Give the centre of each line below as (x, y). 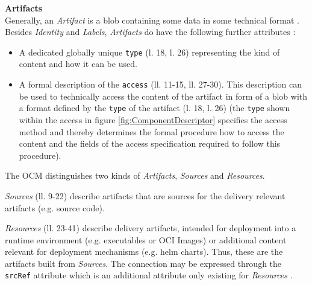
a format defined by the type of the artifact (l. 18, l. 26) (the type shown (154, 108)
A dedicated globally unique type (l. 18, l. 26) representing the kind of (149, 52)
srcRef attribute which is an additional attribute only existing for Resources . (149, 275)
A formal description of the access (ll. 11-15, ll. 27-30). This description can (160, 84)
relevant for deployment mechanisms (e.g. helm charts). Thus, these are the (144, 251)
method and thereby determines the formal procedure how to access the (151, 131)
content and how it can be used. (78, 64)
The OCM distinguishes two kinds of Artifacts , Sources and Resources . (135, 175)
